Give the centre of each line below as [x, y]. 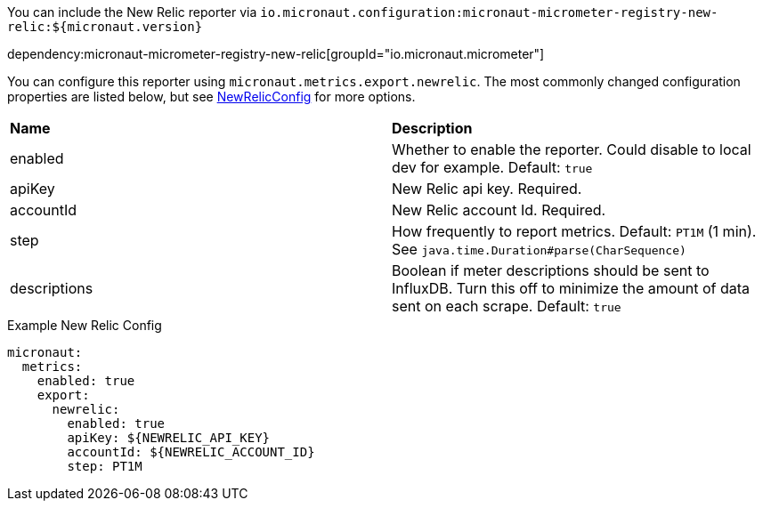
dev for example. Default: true [492, 167]
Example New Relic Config [85, 325]
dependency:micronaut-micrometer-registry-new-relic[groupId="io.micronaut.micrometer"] [276, 54]
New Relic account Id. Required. [499, 210]
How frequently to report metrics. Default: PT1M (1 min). [574, 231]
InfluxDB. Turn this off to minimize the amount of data [571, 288]
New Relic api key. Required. [487, 189]
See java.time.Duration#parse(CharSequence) [539, 249]
